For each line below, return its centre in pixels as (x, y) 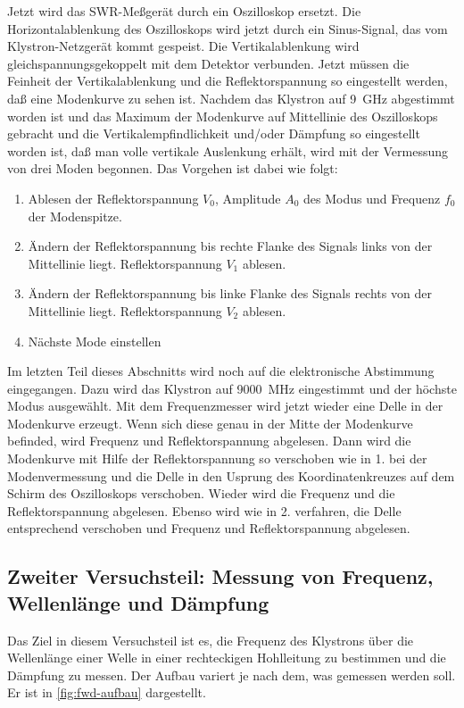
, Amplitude (248, 198)
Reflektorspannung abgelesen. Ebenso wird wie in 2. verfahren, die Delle (204, 510)
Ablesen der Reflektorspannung (113, 198)
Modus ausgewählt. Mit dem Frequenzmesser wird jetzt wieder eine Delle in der (225, 406)
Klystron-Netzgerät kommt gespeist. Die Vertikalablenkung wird (183, 46)
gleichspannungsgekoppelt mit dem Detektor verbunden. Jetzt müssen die (208, 63)
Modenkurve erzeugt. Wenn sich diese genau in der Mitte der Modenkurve (210, 423)
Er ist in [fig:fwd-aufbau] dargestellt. (107, 692)
